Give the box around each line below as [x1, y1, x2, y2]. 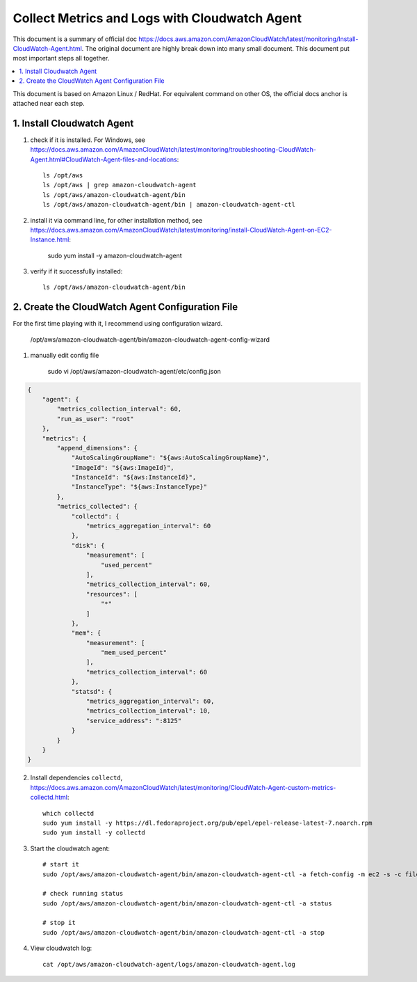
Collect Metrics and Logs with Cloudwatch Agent [13, 10, 302, 26]
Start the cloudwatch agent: [30, 844, 111, 853]
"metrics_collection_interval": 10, [85, 707, 211, 715]
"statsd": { [71, 688, 113, 695]
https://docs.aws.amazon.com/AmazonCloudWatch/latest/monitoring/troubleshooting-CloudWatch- [30, 145, 316, 154]
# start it [42, 860, 80, 869]
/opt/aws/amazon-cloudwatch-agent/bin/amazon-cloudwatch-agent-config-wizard [30, 335, 270, 344]
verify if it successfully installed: [30, 267, 123, 276]
